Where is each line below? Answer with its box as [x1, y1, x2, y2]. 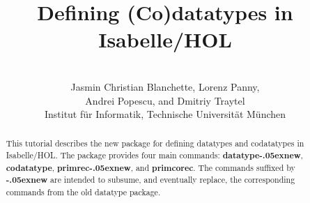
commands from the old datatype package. [6, 186, 161, 198]
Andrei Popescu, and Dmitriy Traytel [85, 93, 245, 107]
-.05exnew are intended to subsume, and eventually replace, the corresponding [6, 174, 295, 186]
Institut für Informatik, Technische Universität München [44, 107, 286, 121]
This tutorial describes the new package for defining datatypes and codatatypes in [6, 137, 304, 149]
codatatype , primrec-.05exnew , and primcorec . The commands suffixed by [6, 161, 295, 174]
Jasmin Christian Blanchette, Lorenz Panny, [70, 79, 260, 93]
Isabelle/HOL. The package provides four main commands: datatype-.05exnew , [6, 149, 303, 162]
